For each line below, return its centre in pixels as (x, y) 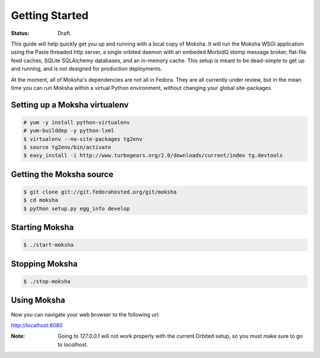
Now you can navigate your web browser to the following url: (85, 314)
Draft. (65, 33)
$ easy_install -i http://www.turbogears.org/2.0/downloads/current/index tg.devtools (153, 156)
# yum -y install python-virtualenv (77, 122)
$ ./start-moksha (49, 245)
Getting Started (50, 15)
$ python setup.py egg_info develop (77, 208)
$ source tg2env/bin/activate (67, 147)
